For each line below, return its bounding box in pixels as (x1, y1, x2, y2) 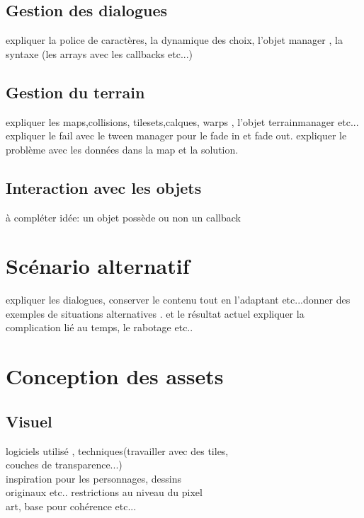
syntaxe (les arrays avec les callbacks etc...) (6, 46, 193, 61)
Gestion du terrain (6, 81, 145, 103)
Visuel (6, 410, 52, 432)
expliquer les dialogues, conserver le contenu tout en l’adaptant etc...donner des (6, 292, 351, 307)
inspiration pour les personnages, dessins (6, 471, 182, 485)
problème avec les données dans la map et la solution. (6, 142, 239, 156)
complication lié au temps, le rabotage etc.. (6, 320, 193, 335)
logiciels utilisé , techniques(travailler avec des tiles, (6, 443, 229, 458)
